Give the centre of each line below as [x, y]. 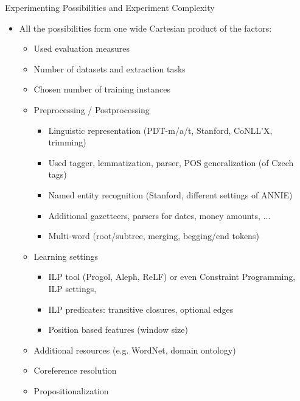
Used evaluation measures [82, 48]
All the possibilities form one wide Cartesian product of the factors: [145, 28]
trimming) [67, 142]
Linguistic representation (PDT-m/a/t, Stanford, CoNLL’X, [160, 130]
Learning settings [66, 256]
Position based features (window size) [118, 330]
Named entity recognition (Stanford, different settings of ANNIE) [170, 194]
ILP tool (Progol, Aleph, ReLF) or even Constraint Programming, [172, 277]
